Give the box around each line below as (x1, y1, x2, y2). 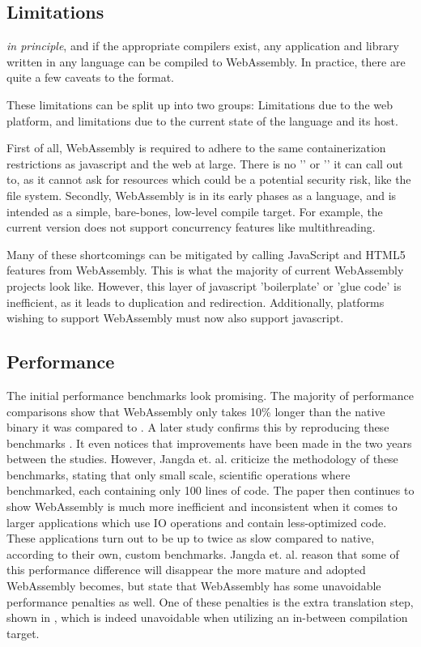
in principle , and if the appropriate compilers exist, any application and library (6, 37, 399, 54)
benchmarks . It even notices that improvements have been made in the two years (6, 434, 412, 451)
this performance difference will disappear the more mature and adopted (6, 561, 366, 578)
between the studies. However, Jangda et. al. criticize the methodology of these (6, 450, 398, 467)
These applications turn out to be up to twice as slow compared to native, (6, 530, 375, 547)
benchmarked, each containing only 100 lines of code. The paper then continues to (6, 482, 415, 499)
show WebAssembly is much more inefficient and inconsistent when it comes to (6, 498, 398, 515)
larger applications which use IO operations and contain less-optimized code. (6, 513, 387, 530)
